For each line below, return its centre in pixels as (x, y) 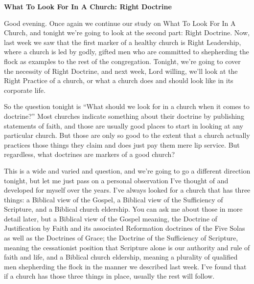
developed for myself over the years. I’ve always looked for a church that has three (127, 190)
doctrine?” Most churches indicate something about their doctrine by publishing (124, 116)
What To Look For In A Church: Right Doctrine (88, 6)
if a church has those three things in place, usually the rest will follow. (109, 276)
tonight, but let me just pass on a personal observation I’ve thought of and (116, 180)
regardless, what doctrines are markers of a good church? (90, 154)
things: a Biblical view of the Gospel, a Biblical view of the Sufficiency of (114, 199)
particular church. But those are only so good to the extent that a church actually (127, 135)
